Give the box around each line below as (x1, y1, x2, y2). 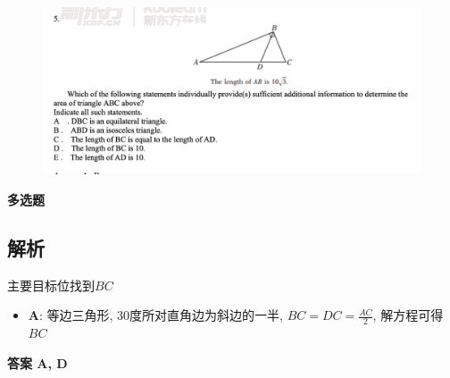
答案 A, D (7, 353, 68, 372)
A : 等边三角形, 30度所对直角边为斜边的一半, (28, 306, 283, 324)
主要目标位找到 (7, 275, 95, 294)
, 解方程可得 (372, 306, 444, 324)
